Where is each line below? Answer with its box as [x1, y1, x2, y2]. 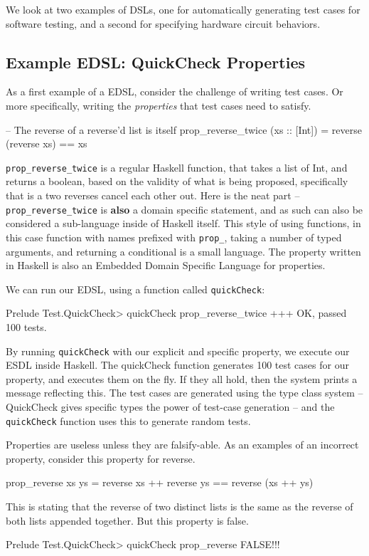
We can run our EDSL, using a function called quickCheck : [6, 281, 265, 296]
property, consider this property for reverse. [6, 451, 196, 466]
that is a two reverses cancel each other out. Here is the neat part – [6, 188, 300, 203]
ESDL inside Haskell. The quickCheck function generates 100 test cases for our [6, 357, 349, 372]
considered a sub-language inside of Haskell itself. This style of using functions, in [6, 216, 361, 231]
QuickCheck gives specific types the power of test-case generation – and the [6, 399, 335, 414]
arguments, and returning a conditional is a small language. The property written [6, 243, 361, 258]
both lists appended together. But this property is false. [6, 513, 249, 528]
